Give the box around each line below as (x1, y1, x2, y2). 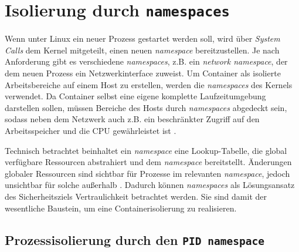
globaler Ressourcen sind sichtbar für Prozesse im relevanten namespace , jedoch (5, 167, 290, 179)
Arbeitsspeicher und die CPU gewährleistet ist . (5, 125, 176, 136)
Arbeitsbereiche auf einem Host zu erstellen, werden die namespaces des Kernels (5, 78, 293, 90)
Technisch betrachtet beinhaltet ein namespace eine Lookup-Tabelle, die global (5, 144, 287, 156)
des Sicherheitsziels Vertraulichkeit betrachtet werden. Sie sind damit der (5, 190, 267, 202)
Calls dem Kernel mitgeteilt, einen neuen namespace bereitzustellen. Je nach (5, 43, 280, 56)
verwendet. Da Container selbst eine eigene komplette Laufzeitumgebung (5, 90, 266, 102)
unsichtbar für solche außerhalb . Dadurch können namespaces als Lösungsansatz (5, 179, 295, 191)
